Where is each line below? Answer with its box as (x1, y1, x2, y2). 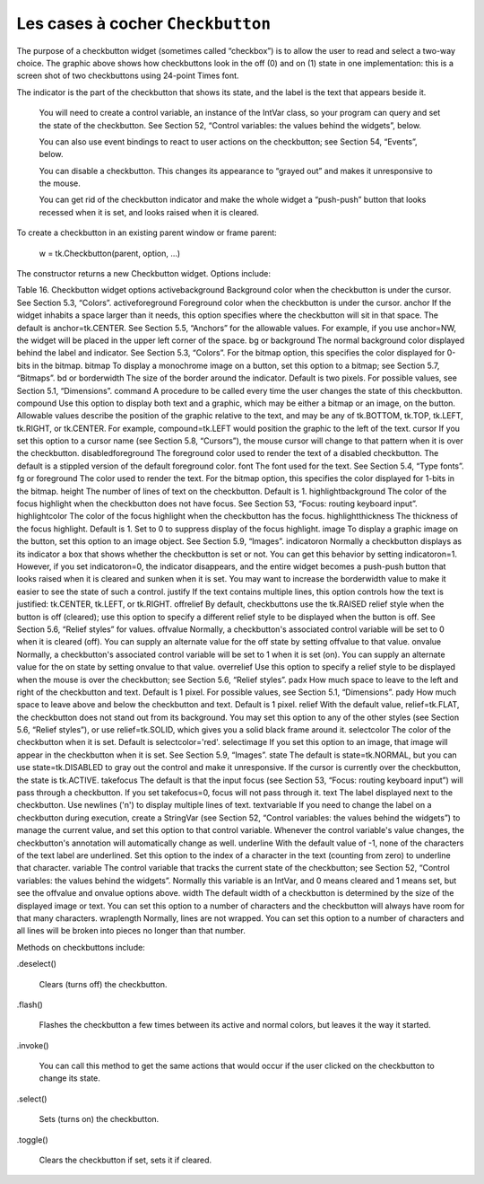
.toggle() (16, 1134, 48, 1145)
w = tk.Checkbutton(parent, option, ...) (39, 248, 181, 259)
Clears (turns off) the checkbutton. (39, 978, 168, 989)
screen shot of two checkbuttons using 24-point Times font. (16, 70, 239, 81)
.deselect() (16, 959, 57, 969)
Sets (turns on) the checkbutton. (39, 1114, 160, 1125)
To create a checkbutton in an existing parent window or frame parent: (16, 227, 277, 238)
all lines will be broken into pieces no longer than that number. (16, 925, 246, 936)
